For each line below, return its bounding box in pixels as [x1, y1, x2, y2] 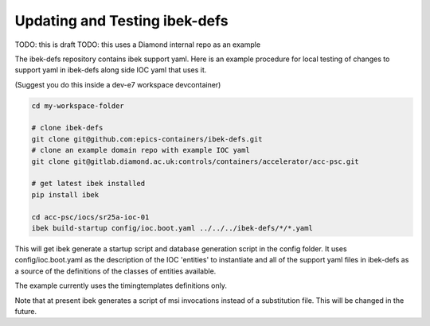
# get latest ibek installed [31, 179, 146, 188]
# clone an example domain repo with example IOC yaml [31, 146, 250, 155]
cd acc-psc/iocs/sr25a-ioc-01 [31, 212, 150, 222]
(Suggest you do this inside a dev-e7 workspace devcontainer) [14, 80, 221, 89]
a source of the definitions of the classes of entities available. [14, 266, 217, 276]
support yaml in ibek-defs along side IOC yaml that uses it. [14, 65, 207, 75]
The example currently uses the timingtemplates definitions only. [14, 281, 227, 290]
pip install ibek [31, 190, 100, 199]
